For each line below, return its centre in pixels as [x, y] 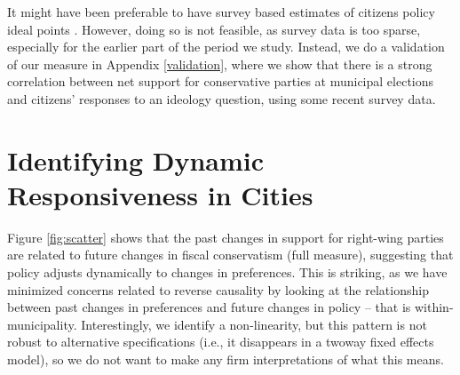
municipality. [42, 324]
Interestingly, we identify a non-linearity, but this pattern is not [254, 324]
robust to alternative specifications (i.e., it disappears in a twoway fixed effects [221, 342]
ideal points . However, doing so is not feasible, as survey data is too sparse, [214, 29]
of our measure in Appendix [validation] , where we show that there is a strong [220, 64]
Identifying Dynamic [136, 160]
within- [434, 307]
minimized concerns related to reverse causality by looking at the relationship [218, 289]
